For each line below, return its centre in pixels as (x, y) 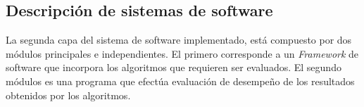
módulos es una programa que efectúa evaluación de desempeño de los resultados (180, 81)
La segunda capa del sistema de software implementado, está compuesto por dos (179, 40)
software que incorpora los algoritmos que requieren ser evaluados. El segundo (174, 67)
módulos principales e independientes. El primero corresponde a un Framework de (182, 53)
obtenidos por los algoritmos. (68, 95)
